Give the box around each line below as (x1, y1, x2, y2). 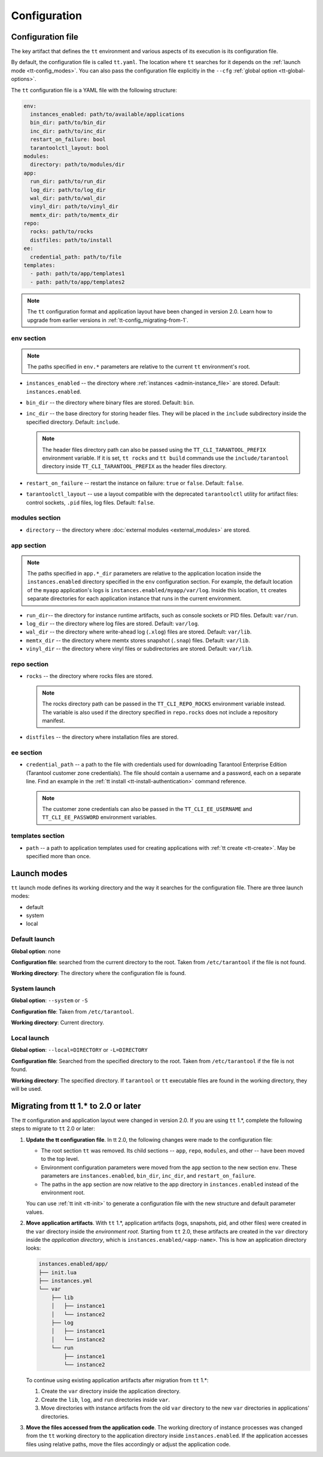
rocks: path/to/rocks (30, 228, 94, 235)
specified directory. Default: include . (26, 418, 120, 426)
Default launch (11, 935, 55, 943)
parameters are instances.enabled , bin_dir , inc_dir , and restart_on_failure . (41, 1172, 257, 1180)
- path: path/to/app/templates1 (30, 270, 125, 277)
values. (26, 1208, 44, 1215)
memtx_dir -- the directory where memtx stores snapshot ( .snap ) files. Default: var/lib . (26, 637, 251, 644)
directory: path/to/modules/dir (30, 161, 125, 168)
